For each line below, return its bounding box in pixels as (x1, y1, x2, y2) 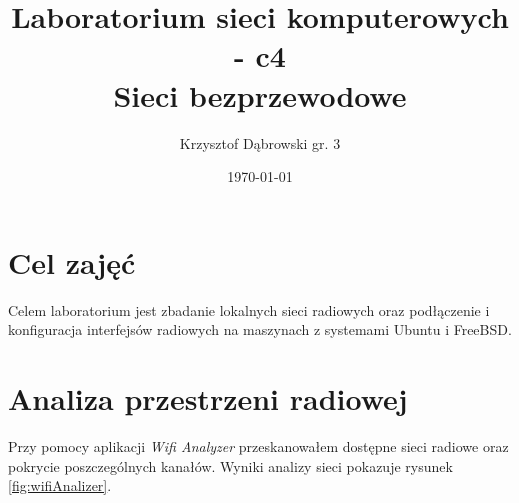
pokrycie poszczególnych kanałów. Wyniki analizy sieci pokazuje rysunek (8, 455, 453, 476)
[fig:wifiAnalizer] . (8, 475, 112, 496)
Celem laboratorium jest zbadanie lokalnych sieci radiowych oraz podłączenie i (8, 299, 490, 320)
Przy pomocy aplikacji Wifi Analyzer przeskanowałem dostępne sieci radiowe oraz (8, 435, 509, 456)
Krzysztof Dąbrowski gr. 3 (179, 132, 341, 153)
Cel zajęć (8, 241, 136, 282)
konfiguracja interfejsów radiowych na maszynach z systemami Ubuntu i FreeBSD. (8, 319, 512, 340)
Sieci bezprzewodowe (113, 74, 407, 115)
